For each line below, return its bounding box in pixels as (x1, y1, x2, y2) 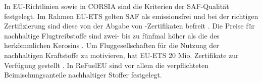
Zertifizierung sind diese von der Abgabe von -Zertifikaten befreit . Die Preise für (4, 20, 255, 31)
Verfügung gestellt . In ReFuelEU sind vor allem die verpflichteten (4, 59, 208, 70)
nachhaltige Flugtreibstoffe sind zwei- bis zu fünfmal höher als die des (4, 30, 220, 40)
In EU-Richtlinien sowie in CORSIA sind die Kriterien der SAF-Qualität (4, 1, 229, 11)
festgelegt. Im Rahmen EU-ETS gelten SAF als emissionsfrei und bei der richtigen (4, 10, 258, 21)
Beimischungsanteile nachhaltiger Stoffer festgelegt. (4, 69, 162, 80)
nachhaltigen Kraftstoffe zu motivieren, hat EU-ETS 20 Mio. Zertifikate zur (4, 49, 239, 60)
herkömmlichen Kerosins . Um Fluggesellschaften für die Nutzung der (4, 40, 219, 50)
